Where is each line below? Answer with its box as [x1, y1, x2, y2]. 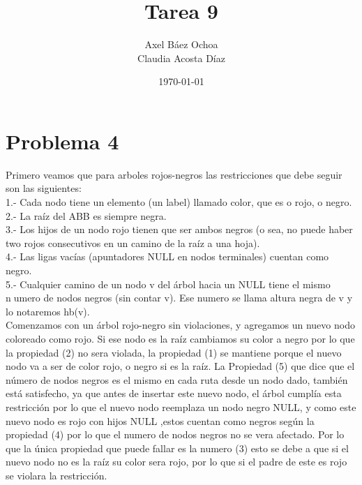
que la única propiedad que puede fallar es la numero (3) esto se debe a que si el [6, 440, 349, 455]
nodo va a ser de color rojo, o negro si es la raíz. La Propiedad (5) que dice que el [6, 359, 355, 373]
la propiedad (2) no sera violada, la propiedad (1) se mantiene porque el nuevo [6, 345, 342, 359]
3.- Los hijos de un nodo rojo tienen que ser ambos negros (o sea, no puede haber [6, 222, 353, 237]
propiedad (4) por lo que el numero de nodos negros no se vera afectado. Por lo [6, 427, 345, 442]
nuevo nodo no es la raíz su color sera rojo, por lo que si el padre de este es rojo [6, 454, 347, 469]
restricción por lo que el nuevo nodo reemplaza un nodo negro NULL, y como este [6, 399, 356, 414]
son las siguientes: [6, 181, 82, 195]
